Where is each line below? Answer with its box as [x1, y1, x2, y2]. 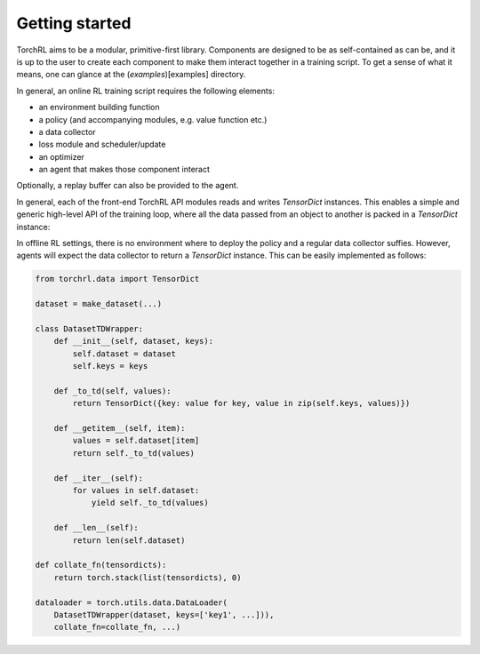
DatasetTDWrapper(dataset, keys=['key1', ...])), [53, 610, 275, 619]
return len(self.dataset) [72, 535, 186, 546]
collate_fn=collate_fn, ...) [53, 622, 181, 633]
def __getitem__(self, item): [53, 423, 186, 434]
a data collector [38, 126, 97, 137]
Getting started [16, 13, 132, 33]
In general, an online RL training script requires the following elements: [16, 85, 276, 96]
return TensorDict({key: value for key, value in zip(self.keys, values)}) [72, 398, 411, 409]
